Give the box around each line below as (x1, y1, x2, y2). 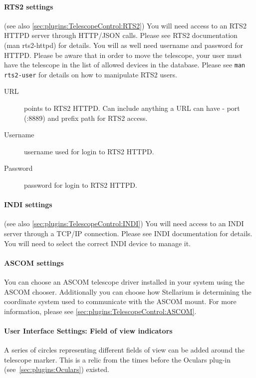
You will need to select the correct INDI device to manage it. (4, 238, 191, 248)
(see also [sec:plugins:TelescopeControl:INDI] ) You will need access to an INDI (4, 218, 244, 229)
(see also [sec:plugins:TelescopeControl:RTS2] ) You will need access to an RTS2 (4, 20, 247, 30)
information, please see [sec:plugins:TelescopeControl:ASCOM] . (4, 306, 197, 316)
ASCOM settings (4, 257, 64, 268)
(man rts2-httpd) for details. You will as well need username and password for (4, 39, 243, 50)
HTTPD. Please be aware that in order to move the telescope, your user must (4, 49, 243, 60)
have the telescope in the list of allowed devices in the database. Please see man (4, 59, 246, 70)
